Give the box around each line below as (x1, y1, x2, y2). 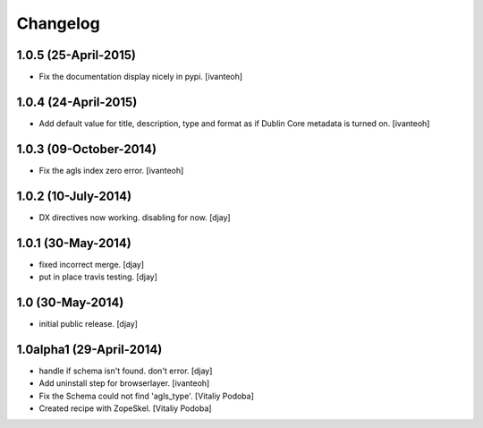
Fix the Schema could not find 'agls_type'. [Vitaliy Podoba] (38, 390, 255, 401)
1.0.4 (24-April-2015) (16, 94, 138, 109)
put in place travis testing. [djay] (38, 271, 158, 282)
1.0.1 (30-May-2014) (16, 235, 131, 251)
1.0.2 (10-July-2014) (16, 188, 132, 203)
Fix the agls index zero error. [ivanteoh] (38, 165, 184, 175)
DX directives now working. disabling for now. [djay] (38, 211, 232, 223)
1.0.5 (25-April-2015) (16, 47, 136, 63)
